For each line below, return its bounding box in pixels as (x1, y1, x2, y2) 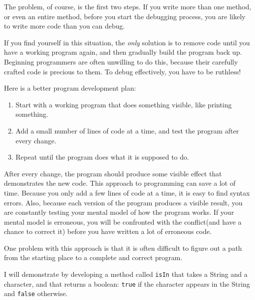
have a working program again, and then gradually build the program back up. (4, 47, 242, 57)
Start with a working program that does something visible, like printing (15, 99, 232, 109)
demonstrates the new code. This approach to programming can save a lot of (4, 178, 236, 188)
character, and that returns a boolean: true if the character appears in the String (4, 278, 250, 289)
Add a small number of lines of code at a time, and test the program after (15, 125, 239, 135)
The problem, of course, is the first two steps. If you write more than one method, (4, 1, 252, 11)
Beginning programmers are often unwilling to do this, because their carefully (4, 56, 238, 67)
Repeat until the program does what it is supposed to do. (15, 152, 189, 162)
